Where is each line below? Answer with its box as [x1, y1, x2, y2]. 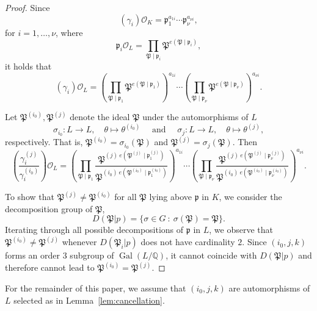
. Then [232, 135, 258, 148]
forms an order [5, 249, 60, 262]
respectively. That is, [5, 135, 83, 148]
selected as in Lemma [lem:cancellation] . [13, 293, 165, 306]
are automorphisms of [228, 282, 310, 295]
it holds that [5, 59, 52, 72]
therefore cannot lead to [5, 261, 95, 274]
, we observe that [209, 223, 274, 236]
